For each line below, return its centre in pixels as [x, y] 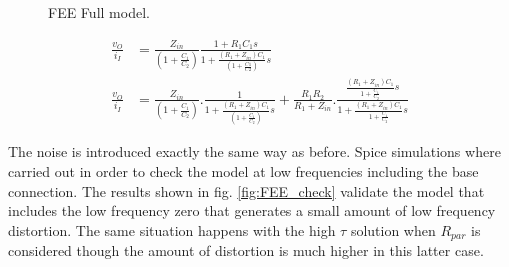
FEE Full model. [99, 12]
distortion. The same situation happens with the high [172, 229]
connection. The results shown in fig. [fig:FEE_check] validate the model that [246, 190]
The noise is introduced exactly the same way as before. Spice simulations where [254, 151]
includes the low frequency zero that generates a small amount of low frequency [252, 210]
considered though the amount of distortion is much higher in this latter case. [246, 250]
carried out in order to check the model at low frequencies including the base [243, 170]
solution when [393, 229]
